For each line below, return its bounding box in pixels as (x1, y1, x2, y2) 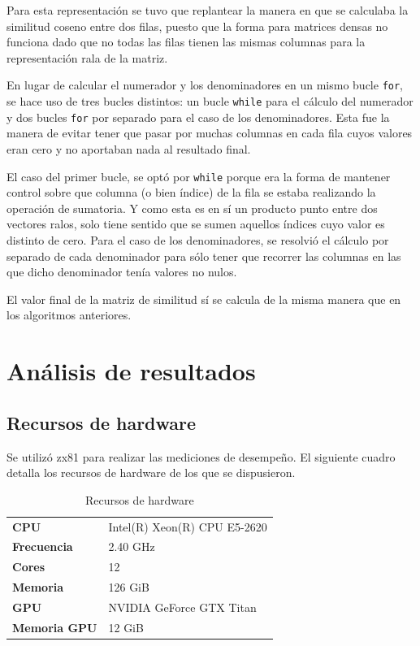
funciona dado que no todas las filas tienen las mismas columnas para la (6, 33, 366, 50)
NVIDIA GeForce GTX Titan (108, 598, 257, 615)
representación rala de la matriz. (6, 49, 168, 66)
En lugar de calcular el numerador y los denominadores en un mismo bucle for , (6, 76, 404, 93)
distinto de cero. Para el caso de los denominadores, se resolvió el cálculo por (6, 231, 389, 248)
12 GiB (108, 618, 144, 635)
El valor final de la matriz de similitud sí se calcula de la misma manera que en (6, 290, 401, 307)
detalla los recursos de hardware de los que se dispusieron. (6, 464, 296, 481)
